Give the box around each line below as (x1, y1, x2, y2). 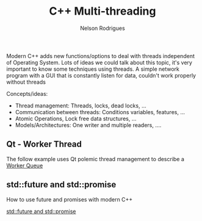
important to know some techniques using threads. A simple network (6, 65, 180, 73)
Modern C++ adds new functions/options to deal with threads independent (6, 52, 195, 59)
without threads (6, 78, 46, 85)
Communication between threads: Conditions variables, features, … (15, 108, 185, 115)
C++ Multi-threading (49, 4, 156, 18)
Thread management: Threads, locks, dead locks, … (15, 102, 146, 109)
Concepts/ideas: (6, 90, 48, 97)
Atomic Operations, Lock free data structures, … (15, 115, 137, 122)
